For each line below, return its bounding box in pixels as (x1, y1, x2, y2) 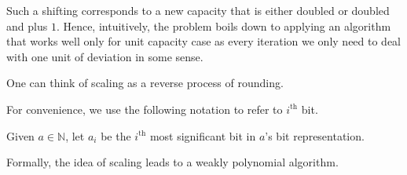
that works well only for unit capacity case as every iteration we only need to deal (6, 33, 401, 49)
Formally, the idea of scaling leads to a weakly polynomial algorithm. (6, 154, 339, 170)
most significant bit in (149, 127, 256, 144)
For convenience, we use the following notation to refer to (6, 100, 283, 117)
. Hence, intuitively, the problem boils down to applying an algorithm (56, 17, 391, 34)
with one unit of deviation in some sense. (6, 48, 203, 64)
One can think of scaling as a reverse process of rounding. (6, 75, 284, 91)
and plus (6, 17, 48, 34)
